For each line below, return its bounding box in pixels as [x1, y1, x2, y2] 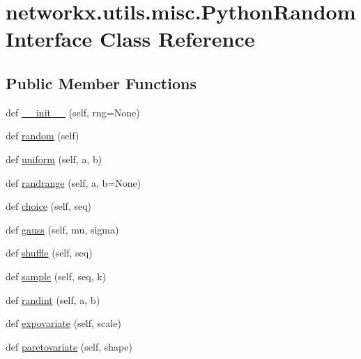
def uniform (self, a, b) [6, 151, 102, 166]
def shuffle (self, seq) [6, 245, 93, 260]
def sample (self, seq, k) [6, 268, 107, 283]
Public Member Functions [6, 72, 197, 93]
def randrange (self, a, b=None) [6, 175, 141, 190]
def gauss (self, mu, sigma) [6, 222, 119, 236]
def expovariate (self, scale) [6, 316, 121, 330]
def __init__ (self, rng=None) [6, 105, 140, 119]
